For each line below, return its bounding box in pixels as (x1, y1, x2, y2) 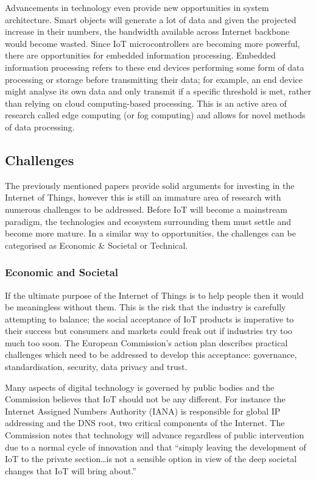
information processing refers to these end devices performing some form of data (5, 60, 304, 73)
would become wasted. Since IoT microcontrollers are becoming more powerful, (5, 37, 300, 49)
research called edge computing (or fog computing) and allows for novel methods (5, 109, 306, 121)
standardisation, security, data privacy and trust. (5, 360, 188, 373)
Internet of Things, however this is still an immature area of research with (5, 191, 281, 204)
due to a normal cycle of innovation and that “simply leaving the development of (5, 440, 306, 453)
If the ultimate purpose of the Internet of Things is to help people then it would (5, 288, 304, 301)
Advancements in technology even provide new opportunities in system (5, 1, 269, 13)
